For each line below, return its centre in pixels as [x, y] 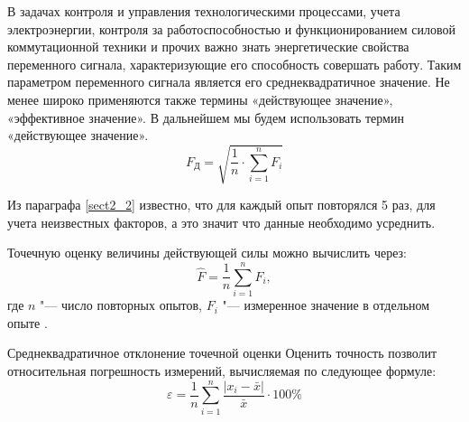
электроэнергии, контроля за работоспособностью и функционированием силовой [231, 28]
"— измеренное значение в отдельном [326, 305]
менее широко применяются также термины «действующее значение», [200, 99]
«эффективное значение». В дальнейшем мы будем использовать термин [206, 117]
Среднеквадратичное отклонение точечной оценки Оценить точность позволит [222, 353]
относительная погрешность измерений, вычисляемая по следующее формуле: [222, 370]
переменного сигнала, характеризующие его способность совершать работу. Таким [234, 64]
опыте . [28, 322]
